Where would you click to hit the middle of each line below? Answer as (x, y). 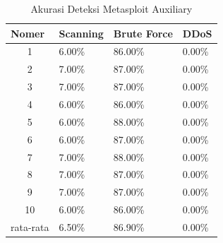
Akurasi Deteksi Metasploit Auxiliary (111, 8)
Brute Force (143, 33)
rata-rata (30, 226)
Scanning (81, 33)
